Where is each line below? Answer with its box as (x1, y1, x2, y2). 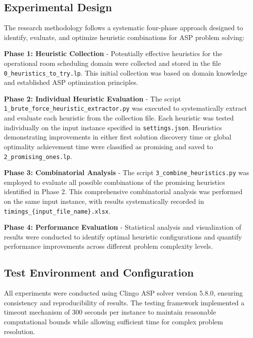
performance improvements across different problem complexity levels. (4, 241, 213, 251)
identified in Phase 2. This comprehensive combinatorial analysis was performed (4, 186, 243, 197)
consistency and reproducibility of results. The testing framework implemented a (4, 297, 245, 307)
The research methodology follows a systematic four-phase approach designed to (4, 22, 243, 33)
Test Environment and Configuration (4, 265, 194, 280)
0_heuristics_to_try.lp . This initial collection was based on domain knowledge (4, 67, 247, 78)
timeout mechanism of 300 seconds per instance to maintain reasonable (4, 307, 216, 317)
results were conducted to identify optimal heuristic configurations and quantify (4, 231, 242, 241)
